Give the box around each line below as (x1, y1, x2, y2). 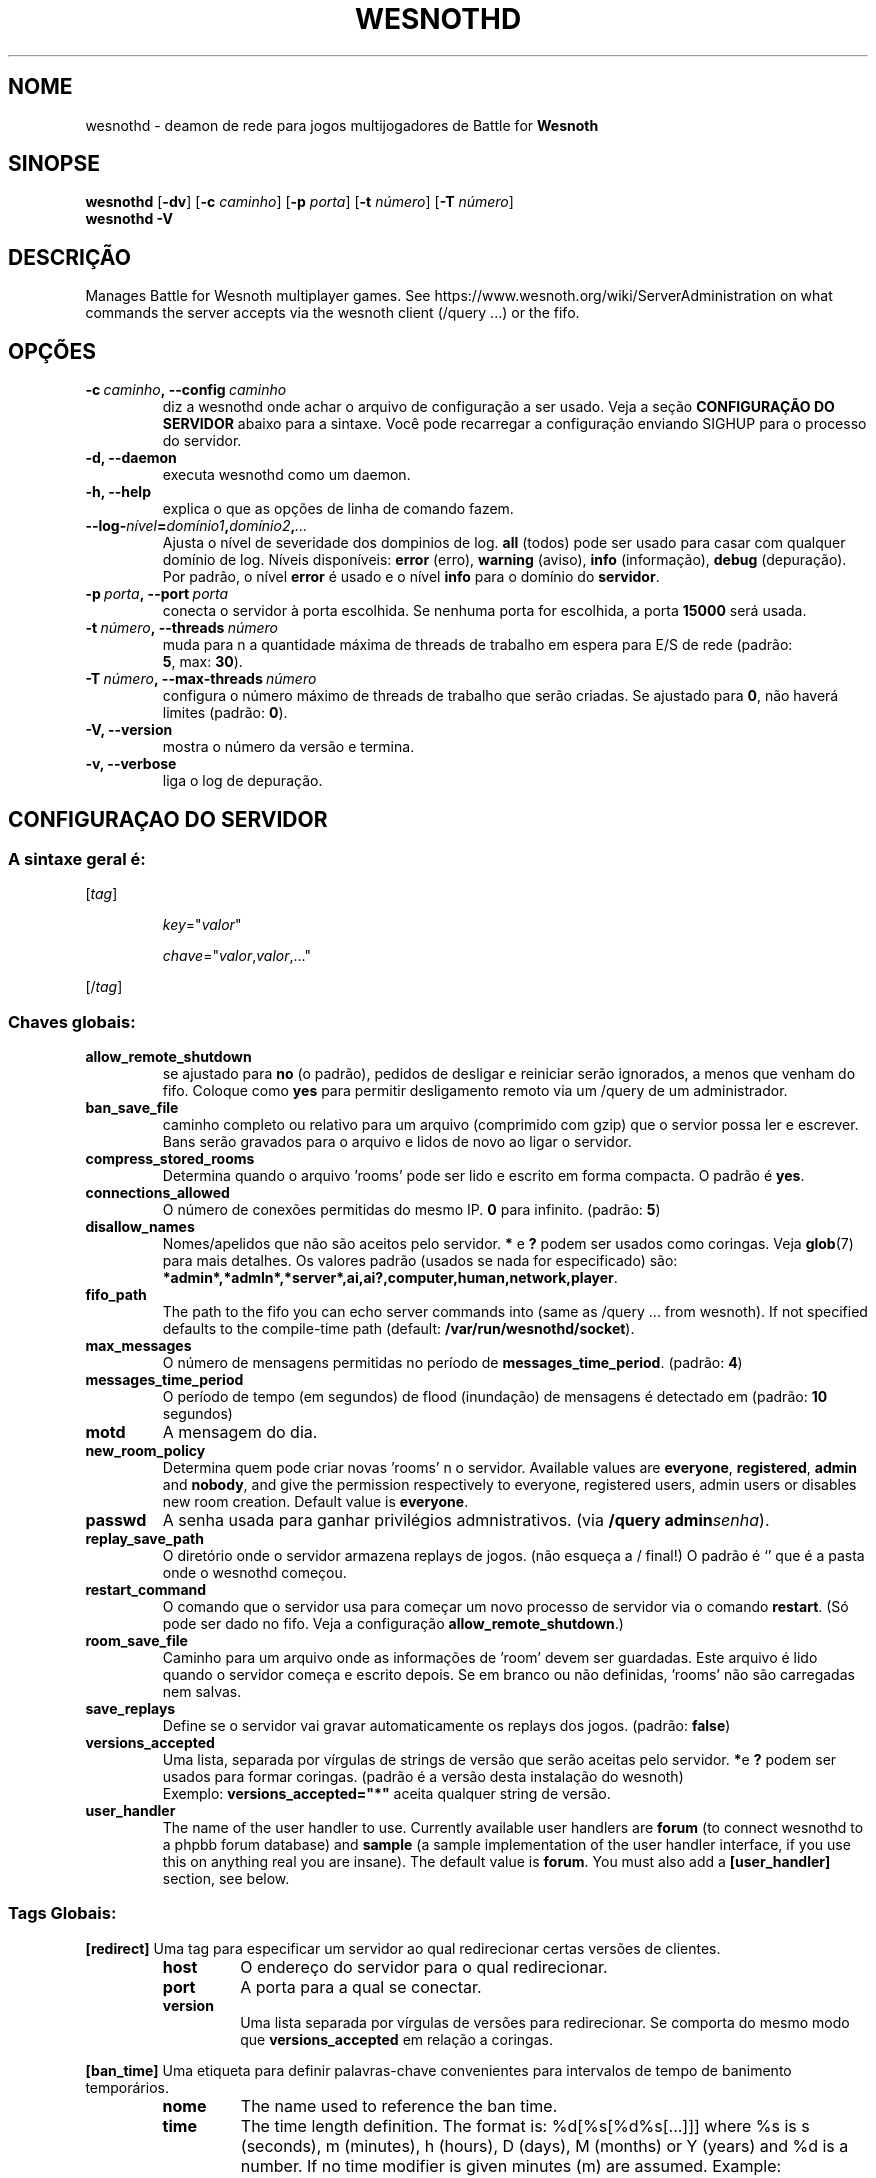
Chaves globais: (8, 1011, 136, 1032)
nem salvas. (162, 1683, 242, 1701)
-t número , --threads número (85, 619, 278, 637)
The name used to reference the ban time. (240, 2095, 558, 2116)
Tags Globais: (8, 1903, 117, 1924)
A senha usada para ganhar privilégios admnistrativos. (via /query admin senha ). (162, 1510, 770, 1531)
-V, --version (85, 721, 173, 739)
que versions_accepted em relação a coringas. (240, 2030, 553, 2048)
